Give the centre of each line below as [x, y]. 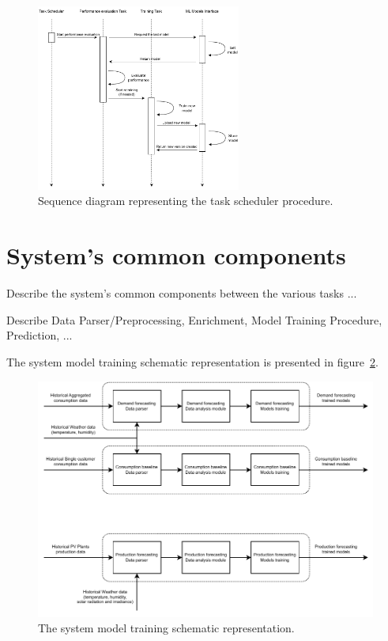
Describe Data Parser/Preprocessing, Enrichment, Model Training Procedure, [194, 319]
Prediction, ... [40, 335]
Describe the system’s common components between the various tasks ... [182, 293]
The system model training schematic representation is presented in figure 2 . [192, 361]
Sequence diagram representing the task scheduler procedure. [186, 201]
